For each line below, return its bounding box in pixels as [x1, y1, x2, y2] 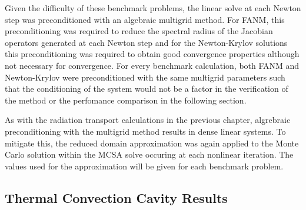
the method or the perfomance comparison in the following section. [5, 94, 247, 106]
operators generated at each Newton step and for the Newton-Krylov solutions [5, 36, 288, 48]
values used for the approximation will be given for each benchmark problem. [5, 159, 284, 172]
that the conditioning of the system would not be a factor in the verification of [5, 82, 288, 95]
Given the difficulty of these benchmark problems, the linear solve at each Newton [5, 2, 301, 14]
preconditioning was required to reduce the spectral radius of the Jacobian [5, 25, 273, 37]
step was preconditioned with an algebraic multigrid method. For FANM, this [5, 13, 285, 25]
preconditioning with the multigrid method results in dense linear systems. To [5, 125, 286, 137]
